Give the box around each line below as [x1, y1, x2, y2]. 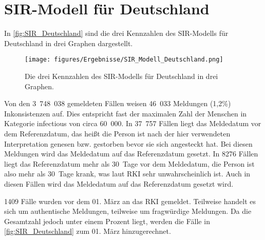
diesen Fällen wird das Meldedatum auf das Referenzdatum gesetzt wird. [4, 178, 234, 189]
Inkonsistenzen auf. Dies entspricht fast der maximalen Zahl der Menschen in [4, 108, 247, 118]
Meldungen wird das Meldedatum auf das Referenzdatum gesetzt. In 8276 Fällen [4, 148, 258, 159]
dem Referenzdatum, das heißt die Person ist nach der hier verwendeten [4, 128, 231, 138]
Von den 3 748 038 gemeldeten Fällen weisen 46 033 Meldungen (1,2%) [4, 98, 231, 109]
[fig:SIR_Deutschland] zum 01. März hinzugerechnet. [4, 226, 171, 236]
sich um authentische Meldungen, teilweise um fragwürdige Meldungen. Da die [4, 206, 252, 216]
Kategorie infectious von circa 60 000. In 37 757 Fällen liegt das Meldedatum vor [4, 118, 261, 129]
